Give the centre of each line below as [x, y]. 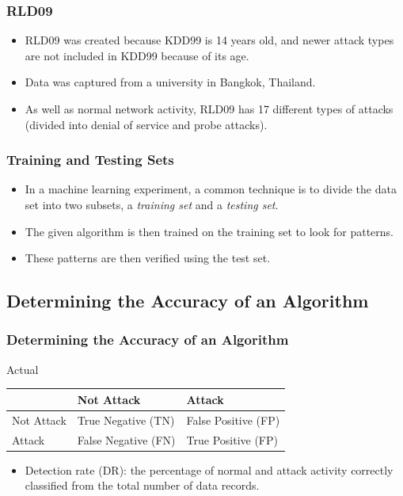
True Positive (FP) [232, 439]
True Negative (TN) [126, 420]
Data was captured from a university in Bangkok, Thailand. [170, 82]
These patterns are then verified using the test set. [148, 258]
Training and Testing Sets [90, 160]
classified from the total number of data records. [142, 485]
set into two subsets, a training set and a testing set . [152, 204]
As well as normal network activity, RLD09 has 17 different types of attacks [209, 109]
